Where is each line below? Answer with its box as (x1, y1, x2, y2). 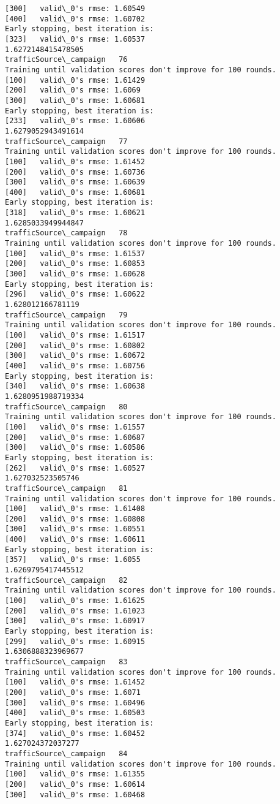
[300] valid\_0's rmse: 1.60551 (5, 525, 146, 534)
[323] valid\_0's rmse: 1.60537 (5, 34, 146, 44)
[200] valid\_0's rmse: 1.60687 (5, 433, 146, 442)
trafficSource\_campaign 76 (5, 55, 128, 64)
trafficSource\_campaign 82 (5, 575, 128, 585)
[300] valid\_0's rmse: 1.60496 (5, 698, 146, 707)
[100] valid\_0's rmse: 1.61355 (5, 770, 146, 779)
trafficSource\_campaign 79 (5, 310, 128, 319)
